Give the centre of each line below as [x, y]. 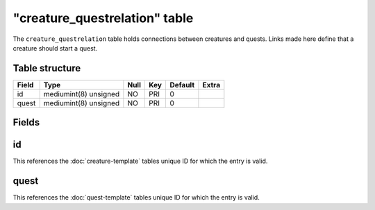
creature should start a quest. [55, 48]
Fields [26, 122]
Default [182, 85]
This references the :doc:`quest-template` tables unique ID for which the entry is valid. [136, 198]
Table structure [47, 68]
